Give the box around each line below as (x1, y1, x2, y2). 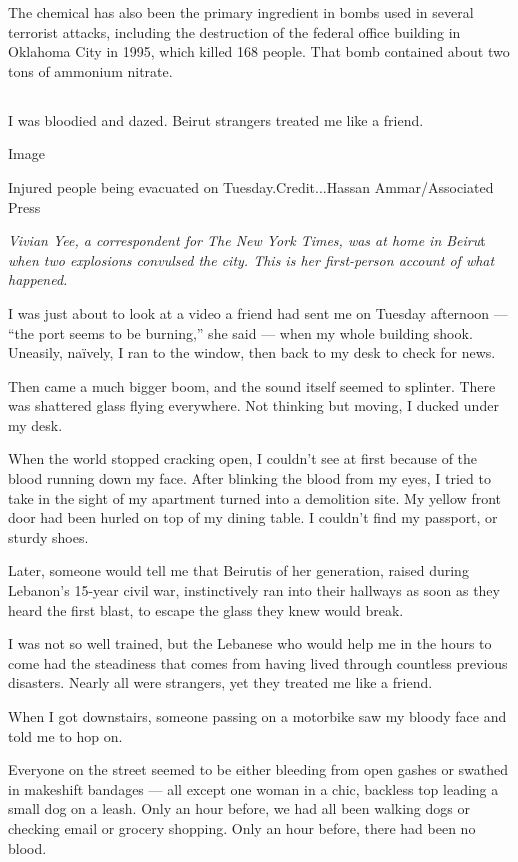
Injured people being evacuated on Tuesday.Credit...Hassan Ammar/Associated (8, 176, 494, 197)
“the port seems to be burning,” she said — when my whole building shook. (8, 322, 473, 343)
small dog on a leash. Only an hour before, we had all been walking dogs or (8, 798, 470, 819)
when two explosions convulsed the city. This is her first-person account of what (8, 249, 495, 270)
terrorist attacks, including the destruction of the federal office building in (8, 21, 461, 42)
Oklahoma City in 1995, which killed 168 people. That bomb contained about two (8, 41, 510, 62)
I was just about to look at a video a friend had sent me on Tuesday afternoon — (8, 302, 508, 323)
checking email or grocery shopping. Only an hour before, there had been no (8, 817, 476, 838)
